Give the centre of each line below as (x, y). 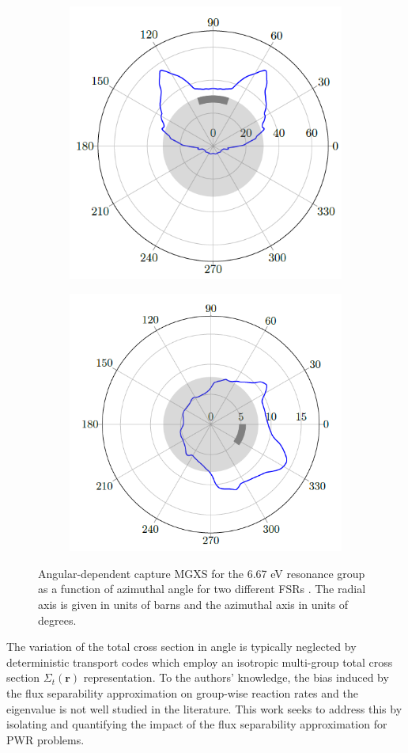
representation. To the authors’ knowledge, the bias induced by (236, 677)
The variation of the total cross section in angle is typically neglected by (181, 647)
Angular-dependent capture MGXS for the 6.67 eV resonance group (202, 573)
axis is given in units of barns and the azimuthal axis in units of (193, 604)
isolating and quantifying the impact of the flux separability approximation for (197, 724)
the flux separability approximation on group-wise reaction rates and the (182, 692)
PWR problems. (45, 739)
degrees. (57, 620)
